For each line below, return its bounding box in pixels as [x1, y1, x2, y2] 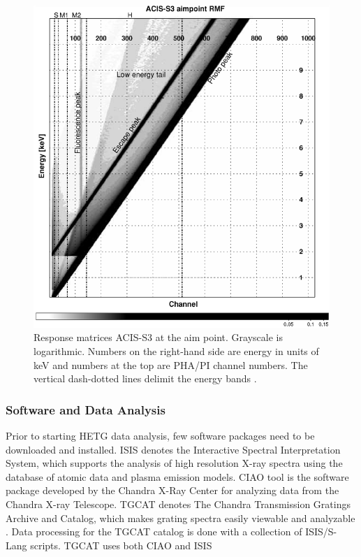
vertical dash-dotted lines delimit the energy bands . [34, 371, 257, 386]
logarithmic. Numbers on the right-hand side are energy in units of [34, 343, 319, 358]
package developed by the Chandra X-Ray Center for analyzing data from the [6, 483, 339, 498]
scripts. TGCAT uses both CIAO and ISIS [30, 537, 212, 552]
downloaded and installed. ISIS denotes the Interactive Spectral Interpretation [6, 442, 341, 456]
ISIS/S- [305, 524, 337, 539]
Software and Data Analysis [6, 400, 165, 418]
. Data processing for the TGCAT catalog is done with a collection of [6, 524, 302, 539]
